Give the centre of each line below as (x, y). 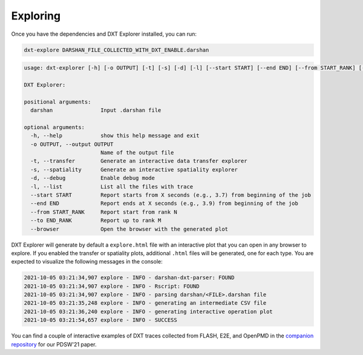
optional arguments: (54, 127)
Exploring (36, 16)
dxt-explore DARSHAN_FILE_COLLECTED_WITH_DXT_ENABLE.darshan (116, 50)
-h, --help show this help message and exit (115, 136)
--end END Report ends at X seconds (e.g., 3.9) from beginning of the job (165, 204)
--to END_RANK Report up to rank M (96, 221)
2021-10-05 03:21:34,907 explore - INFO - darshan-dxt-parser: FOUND (129, 278)
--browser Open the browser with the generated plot (129, 229)
